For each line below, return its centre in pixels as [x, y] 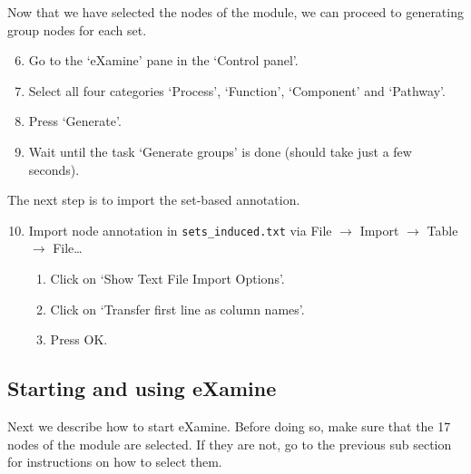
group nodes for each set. [77, 29]
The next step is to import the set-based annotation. [154, 200]
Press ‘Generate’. [75, 121]
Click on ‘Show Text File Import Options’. [167, 278]
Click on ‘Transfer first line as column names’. [177, 309]
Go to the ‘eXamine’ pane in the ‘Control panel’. [163, 60]
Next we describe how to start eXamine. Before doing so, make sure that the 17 [229, 426]
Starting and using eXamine [142, 388]
